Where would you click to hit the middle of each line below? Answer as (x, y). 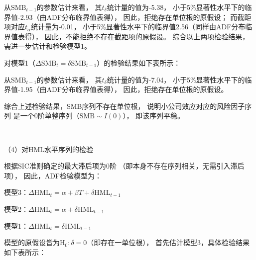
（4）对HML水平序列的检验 (49, 149)
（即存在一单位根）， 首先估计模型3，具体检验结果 (168, 242)
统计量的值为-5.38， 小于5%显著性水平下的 (176, 7)
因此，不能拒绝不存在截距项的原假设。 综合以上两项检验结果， (147, 36)
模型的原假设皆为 (32, 242)
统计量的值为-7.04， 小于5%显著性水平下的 (176, 79)
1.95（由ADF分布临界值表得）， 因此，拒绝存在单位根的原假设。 (124, 89)
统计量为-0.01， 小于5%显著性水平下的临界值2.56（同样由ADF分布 (138, 27)
